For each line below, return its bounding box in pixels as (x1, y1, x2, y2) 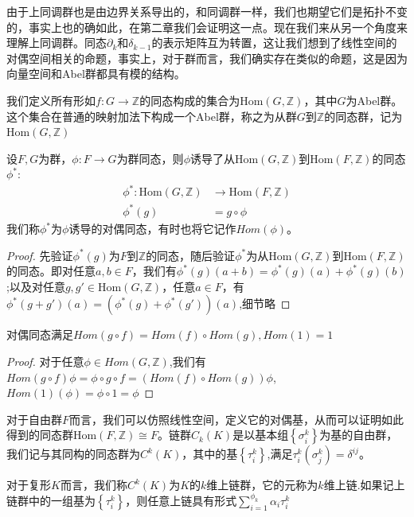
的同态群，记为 (324, 107, 403, 124)
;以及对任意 (6, 278, 65, 294)
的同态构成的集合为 (139, 91, 240, 108)
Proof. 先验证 (6, 247, 73, 263)
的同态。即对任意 (6, 262, 96, 279)
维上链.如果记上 (323, 476, 405, 493)
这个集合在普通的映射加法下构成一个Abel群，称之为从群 (6, 107, 297, 124)
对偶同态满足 (6, 326, 73, 343)
